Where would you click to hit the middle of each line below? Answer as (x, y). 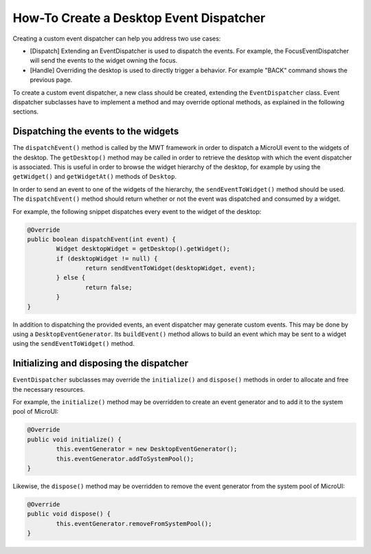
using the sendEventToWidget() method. (74, 344)
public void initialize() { (74, 439)
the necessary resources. (49, 389)
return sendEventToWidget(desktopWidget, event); (170, 268)
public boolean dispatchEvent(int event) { (102, 239)
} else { (71, 278)
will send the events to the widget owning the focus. (104, 60)
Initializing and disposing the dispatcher (101, 363)
